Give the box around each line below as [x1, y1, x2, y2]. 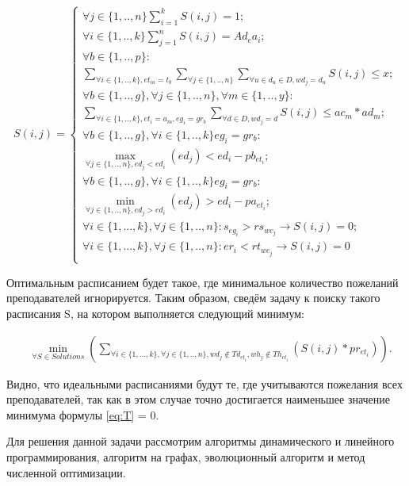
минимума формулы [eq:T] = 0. [6, 406, 159, 423]
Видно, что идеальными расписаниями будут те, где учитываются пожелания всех [6, 375, 403, 392]
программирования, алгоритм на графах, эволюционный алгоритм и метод [6, 449, 365, 465]
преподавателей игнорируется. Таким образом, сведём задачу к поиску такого [6, 289, 380, 306]
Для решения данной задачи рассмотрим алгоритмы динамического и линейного [6, 433, 395, 450]
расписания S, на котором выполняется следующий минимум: [6, 305, 304, 322]
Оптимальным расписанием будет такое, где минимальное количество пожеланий [6, 274, 399, 290]
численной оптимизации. [6, 464, 126, 480]
